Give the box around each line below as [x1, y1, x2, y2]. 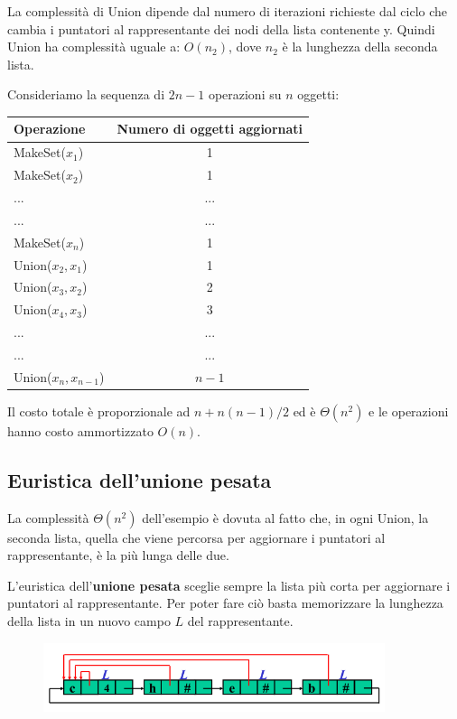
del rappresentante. [187, 612, 294, 630]
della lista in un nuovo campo [7, 612, 171, 630]
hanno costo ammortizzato [7, 421, 154, 440]
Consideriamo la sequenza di [7, 85, 165, 104]
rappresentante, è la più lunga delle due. [7, 546, 229, 565]
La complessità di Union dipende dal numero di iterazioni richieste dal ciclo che [7, 2, 448, 20]
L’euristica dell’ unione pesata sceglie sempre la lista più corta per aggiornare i [7, 575, 451, 594]
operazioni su [208, 85, 282, 104]
